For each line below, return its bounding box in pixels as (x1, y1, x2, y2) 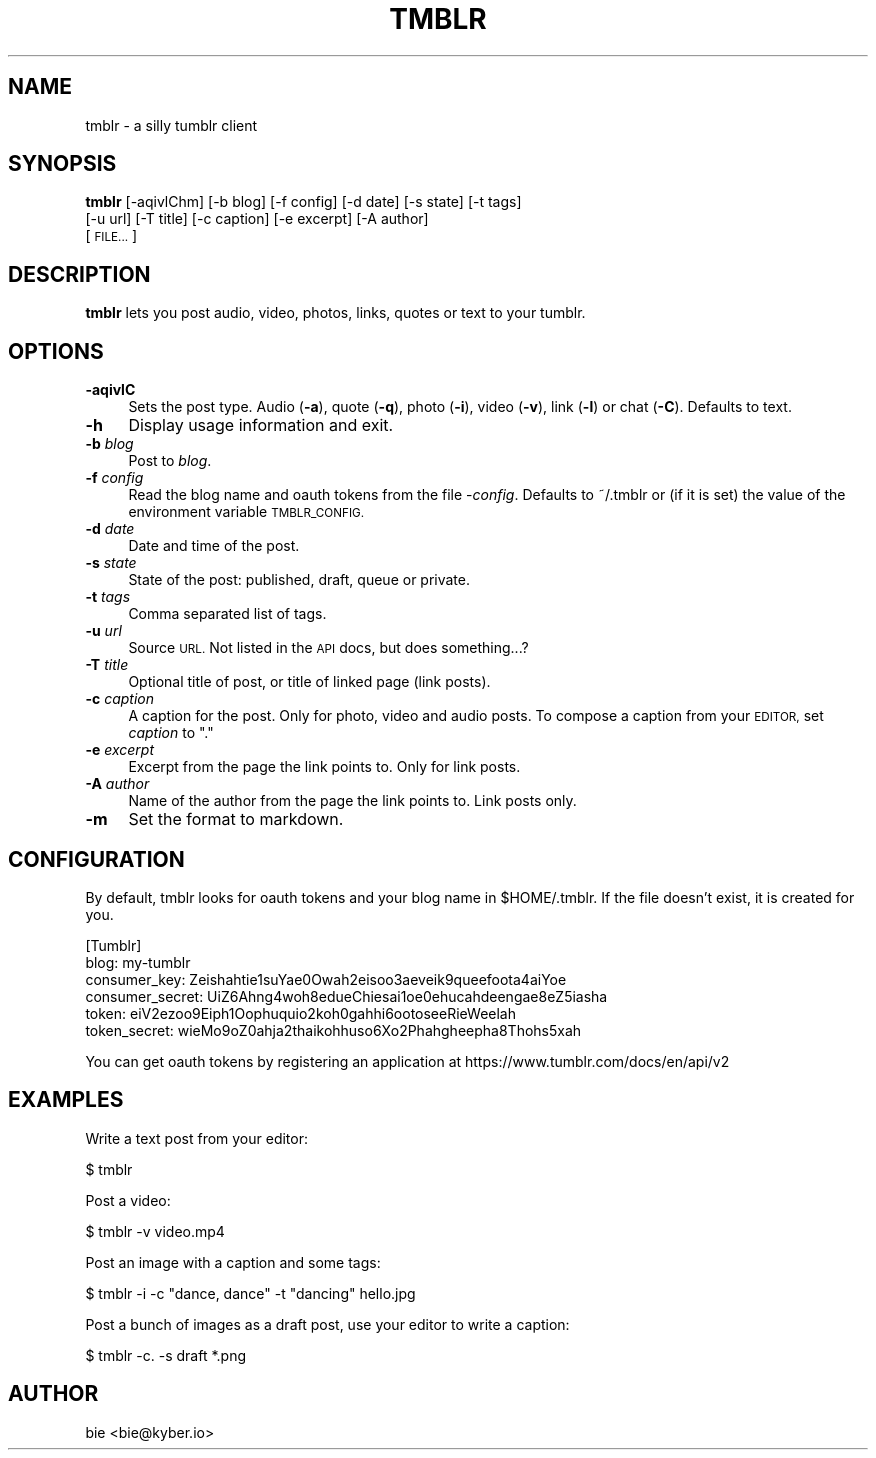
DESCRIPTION (8, 261, 151, 287)
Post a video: (85, 1191, 171, 1209)
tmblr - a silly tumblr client (85, 116, 258, 134)
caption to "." (128, 724, 214, 742)
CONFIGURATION (8, 846, 185, 872)
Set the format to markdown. (128, 809, 344, 830)
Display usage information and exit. (128, 415, 394, 436)
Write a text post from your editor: (85, 1129, 309, 1147)
